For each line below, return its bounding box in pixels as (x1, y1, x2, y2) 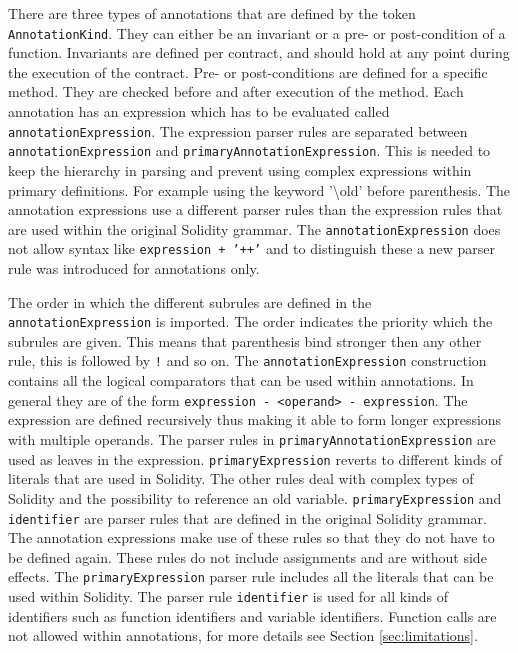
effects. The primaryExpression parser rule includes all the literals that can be (8, 566, 494, 587)
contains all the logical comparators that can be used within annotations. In (8, 370, 474, 391)
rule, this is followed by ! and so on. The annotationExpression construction (8, 350, 487, 371)
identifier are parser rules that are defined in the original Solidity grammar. (8, 507, 487, 528)
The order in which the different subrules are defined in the (8, 291, 372, 312)
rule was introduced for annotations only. (8, 258, 260, 279)
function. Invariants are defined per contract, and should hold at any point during (8, 42, 510, 63)
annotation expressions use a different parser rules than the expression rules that (8, 199, 503, 220)
